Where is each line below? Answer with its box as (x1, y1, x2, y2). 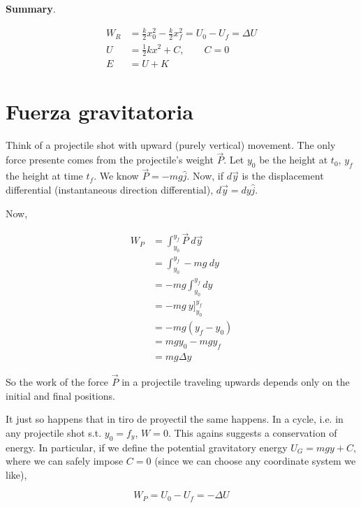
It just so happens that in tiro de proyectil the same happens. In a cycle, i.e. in (6, 412, 344, 426)
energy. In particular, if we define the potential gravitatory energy (6, 440, 288, 454)
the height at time (6, 168, 83, 183)
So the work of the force (6, 375, 109, 389)
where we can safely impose (6, 453, 124, 468)
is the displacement (242, 168, 324, 183)
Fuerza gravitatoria (6, 96, 193, 125)
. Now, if (186, 168, 223, 183)
